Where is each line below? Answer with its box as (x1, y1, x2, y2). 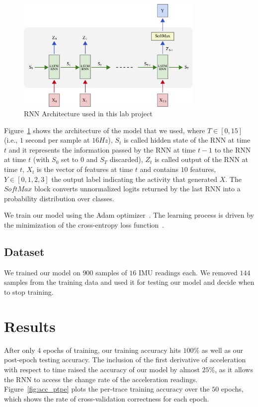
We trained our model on (4, 267, 81, 277)
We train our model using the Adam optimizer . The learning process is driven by (4, 210, 254, 220)
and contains (140, 164, 179, 174)
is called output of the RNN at (154, 154, 248, 164)
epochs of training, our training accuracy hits (43, 344, 181, 355)
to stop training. (4, 287, 54, 297)
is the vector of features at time (37, 164, 133, 174)
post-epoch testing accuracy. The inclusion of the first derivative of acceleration (4, 354, 246, 365)
